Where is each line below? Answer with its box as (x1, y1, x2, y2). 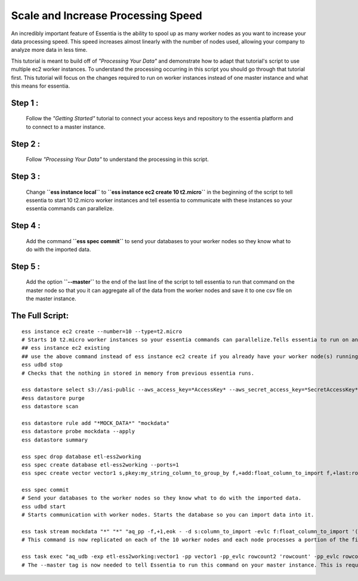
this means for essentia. (11, 82, 70, 89)
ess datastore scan (21, 403, 79, 410)
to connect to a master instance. (26, 123, 106, 131)
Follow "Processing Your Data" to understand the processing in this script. (26, 156, 209, 163)
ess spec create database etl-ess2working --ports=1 (21, 461, 179, 468)
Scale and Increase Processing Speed (11, 9, 202, 22)
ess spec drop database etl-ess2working (21, 453, 141, 460)
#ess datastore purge (21, 394, 85, 402)
